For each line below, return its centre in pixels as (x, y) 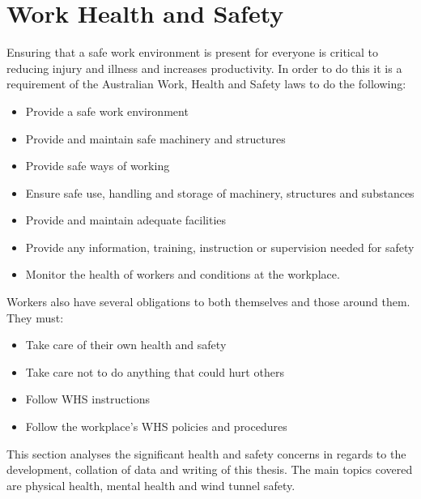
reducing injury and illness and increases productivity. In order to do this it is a (204, 68)
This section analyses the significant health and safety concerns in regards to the (206, 453)
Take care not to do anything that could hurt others (155, 371)
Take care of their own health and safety (126, 345)
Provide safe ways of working (98, 166)
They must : (35, 317)
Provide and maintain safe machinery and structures (155, 138)
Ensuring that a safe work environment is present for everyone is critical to (192, 52)
